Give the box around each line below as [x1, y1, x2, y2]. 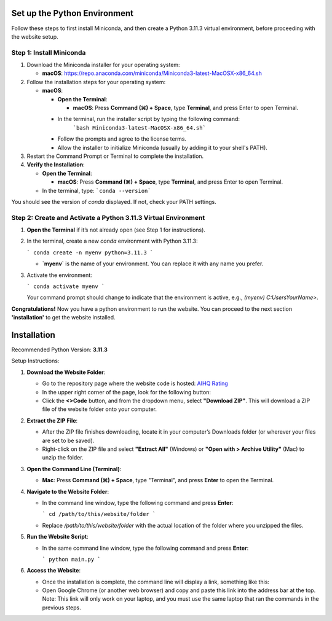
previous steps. [42, 604, 81, 611]
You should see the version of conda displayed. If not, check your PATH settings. [11, 198, 216, 205]
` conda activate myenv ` [26, 283, 105, 290]
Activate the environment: [26, 271, 92, 279]
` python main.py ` [42, 556, 101, 563]
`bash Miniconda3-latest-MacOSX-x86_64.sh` [73, 124, 206, 131]
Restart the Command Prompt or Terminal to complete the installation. [26, 152, 204, 160]
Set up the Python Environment [11, 8, 134, 18]
